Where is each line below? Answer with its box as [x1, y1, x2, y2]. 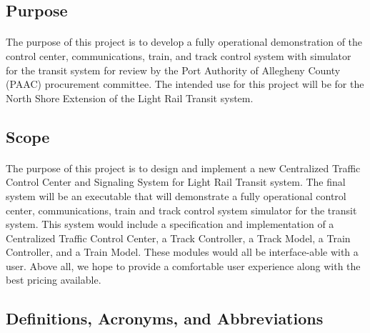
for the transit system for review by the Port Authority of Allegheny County [6, 62, 341, 77]
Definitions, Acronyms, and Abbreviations [6, 307, 324, 329]
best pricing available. [6, 272, 101, 287]
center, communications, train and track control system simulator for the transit [6, 202, 357, 217]
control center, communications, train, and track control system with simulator [6, 48, 351, 63]
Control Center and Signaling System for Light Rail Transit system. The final [6, 174, 346, 189]
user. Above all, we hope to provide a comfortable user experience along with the [6, 258, 361, 273]
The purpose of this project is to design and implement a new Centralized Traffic [6, 160, 361, 175]
